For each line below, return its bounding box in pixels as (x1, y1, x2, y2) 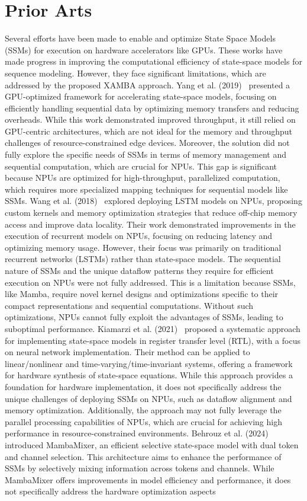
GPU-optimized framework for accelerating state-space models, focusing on (5, 90, 277, 103)
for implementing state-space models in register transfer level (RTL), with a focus (5, 334, 300, 346)
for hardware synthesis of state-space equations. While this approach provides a (5, 369, 293, 381)
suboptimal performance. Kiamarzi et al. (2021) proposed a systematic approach (5, 322, 300, 334)
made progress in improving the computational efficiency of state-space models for (5, 55, 302, 68)
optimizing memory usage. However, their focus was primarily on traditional (5, 241, 282, 253)
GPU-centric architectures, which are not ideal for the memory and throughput (5, 125, 292, 137)
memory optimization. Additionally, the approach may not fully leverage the (5, 404, 282, 416)
